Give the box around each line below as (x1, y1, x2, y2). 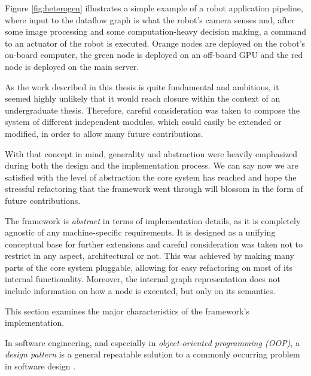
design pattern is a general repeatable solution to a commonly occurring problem (5, 348, 300, 360)
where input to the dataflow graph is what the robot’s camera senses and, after (5, 13, 295, 26)
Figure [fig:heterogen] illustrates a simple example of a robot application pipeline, (5, 2, 303, 14)
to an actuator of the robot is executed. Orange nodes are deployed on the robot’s (5, 36, 306, 49)
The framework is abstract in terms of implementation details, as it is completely (5, 214, 301, 227)
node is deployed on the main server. (5, 60, 139, 72)
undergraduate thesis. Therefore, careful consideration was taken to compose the (5, 103, 300, 116)
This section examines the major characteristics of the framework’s (5, 304, 249, 317)
